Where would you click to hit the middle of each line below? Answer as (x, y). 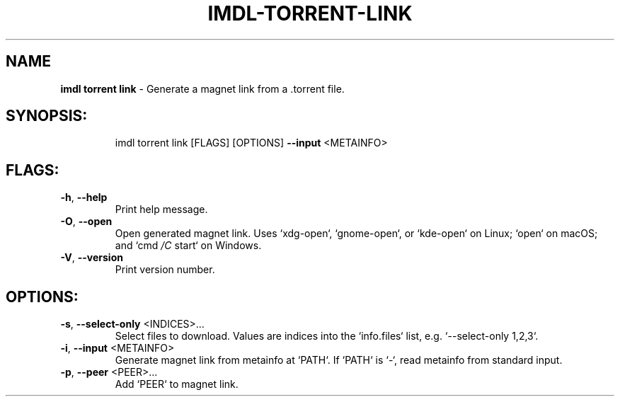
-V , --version (92, 258)
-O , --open (86, 222)
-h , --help (84, 197)
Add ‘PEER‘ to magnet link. (177, 384)
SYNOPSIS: (47, 116)
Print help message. (161, 209)
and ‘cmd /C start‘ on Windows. (188, 246)
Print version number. (165, 270)
